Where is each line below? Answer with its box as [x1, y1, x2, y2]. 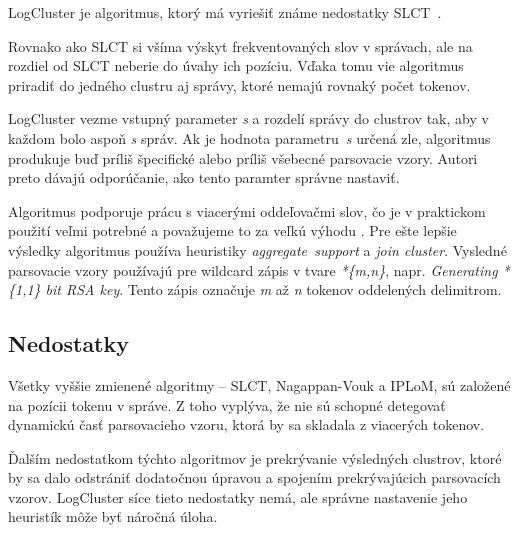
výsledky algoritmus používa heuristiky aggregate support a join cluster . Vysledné [8, 239, 507, 260]
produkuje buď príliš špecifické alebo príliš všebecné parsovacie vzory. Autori [8, 147, 478, 168]
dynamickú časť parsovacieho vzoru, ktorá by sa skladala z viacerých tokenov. [8, 414, 485, 435]
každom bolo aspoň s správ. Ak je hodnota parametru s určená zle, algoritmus [8, 127, 491, 148]
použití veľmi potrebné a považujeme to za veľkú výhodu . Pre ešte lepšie [8, 220, 457, 241]
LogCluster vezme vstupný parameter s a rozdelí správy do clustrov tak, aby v [8, 108, 489, 129]
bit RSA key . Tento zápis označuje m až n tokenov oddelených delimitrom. [45, 279, 502, 300]
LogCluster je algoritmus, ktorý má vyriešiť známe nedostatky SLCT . [8, 2, 442, 22]
